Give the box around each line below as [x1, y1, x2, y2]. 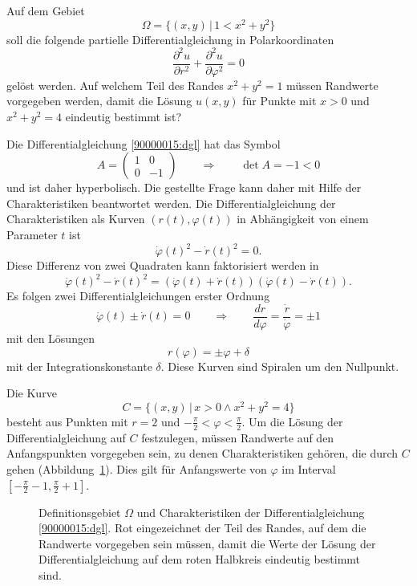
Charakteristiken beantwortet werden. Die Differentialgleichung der [6, 194, 336, 211]
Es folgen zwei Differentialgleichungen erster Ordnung [6, 287, 270, 304]
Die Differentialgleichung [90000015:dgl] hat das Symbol [6, 135, 281, 152]
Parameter [6, 226, 58, 242]
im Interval [281, 460, 336, 477]
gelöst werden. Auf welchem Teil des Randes [6, 76, 224, 93]
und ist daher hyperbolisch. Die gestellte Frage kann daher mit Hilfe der [6, 179, 362, 196]
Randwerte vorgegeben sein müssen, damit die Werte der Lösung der [38, 535, 376, 551]
